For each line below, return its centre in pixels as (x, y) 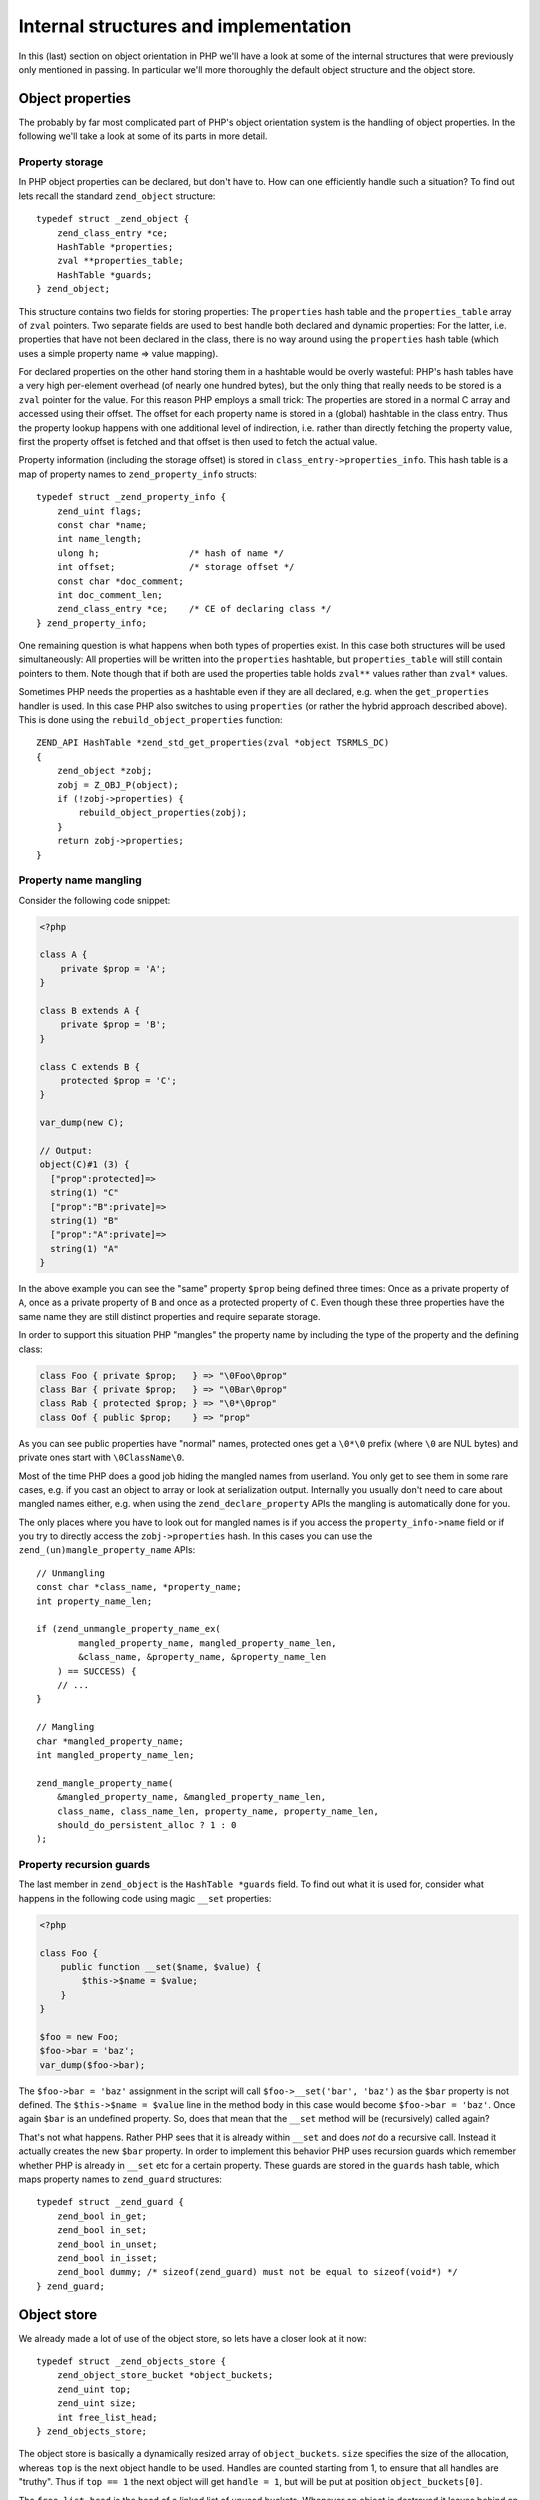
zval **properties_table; (120, 261)
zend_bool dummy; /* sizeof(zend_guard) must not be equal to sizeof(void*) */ (257, 2272)
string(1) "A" (85, 1248)
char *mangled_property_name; (110, 1741)
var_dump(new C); (82, 1123)
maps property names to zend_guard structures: (120, 2179)
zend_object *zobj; (104, 771)
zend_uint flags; (99, 511)
